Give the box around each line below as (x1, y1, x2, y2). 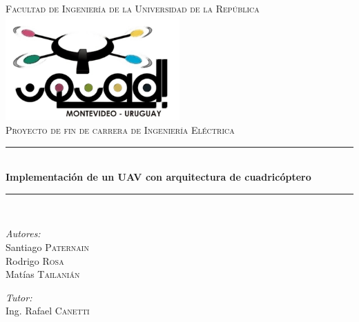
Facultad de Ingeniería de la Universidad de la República (6, 1, 260, 15)
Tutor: (6, 290, 32, 304)
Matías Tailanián (6, 267, 80, 281)
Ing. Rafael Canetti (6, 303, 90, 318)
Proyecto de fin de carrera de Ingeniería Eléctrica (6, 122, 235, 137)
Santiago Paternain (6, 239, 89, 254)
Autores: (6, 226, 41, 241)
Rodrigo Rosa (6, 253, 64, 268)
